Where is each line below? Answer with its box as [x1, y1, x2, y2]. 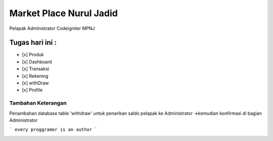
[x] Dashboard [22, 59, 53, 65]
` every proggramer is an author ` [9, 127, 98, 132]
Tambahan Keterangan [9, 100, 67, 107]
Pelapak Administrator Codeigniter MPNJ [9, 25, 96, 31]
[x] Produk [22, 52, 44, 58]
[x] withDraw [22, 80, 49, 86]
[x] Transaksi [22, 66, 50, 72]
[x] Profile [22, 87, 43, 93]
